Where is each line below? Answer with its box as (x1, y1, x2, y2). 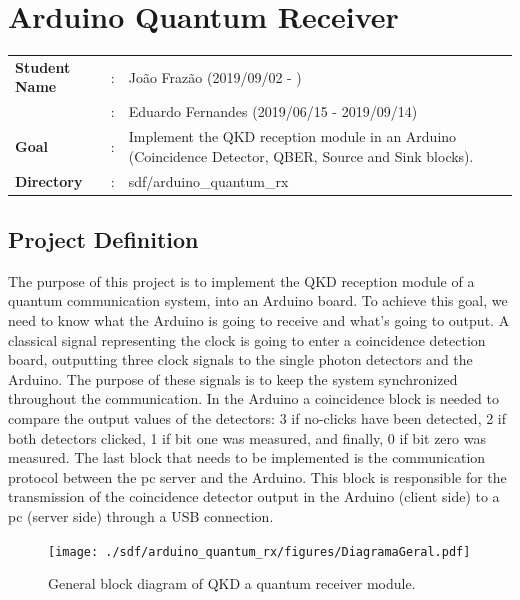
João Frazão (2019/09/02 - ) (128, 66, 302, 87)
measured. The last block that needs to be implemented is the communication (8, 447, 486, 468)
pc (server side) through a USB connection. (8, 506, 274, 527)
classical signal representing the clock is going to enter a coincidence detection (8, 329, 486, 350)
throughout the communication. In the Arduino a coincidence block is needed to (8, 388, 499, 409)
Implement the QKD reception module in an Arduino (128, 126, 457, 147)
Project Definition (8, 224, 199, 255)
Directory (15, 170, 83, 191)
